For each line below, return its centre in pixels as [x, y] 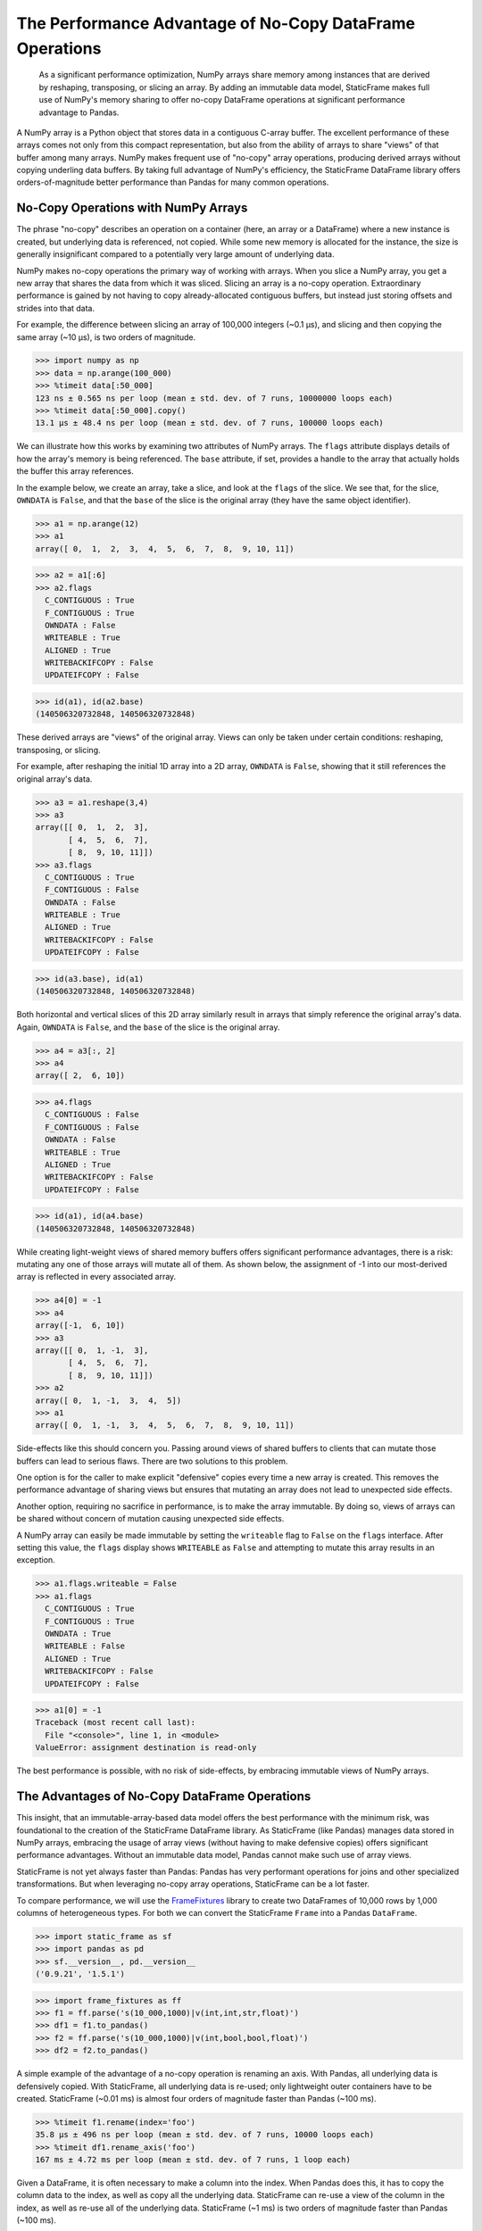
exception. [36, 1560]
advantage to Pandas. [79, 112]
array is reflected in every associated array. [96, 1277]
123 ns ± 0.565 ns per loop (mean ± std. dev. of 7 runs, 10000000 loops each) [214, 398]
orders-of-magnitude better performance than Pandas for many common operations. [173, 182]
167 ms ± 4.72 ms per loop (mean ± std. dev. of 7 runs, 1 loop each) [193, 2160]
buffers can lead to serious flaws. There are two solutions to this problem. [152, 1461]
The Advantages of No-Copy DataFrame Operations [164, 1797]
